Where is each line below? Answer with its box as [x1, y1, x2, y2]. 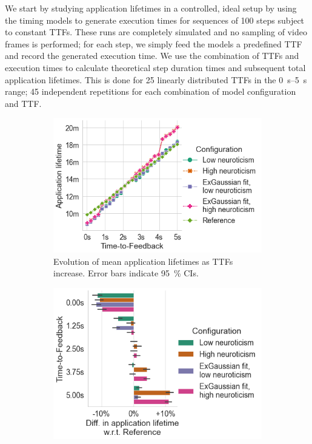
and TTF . [5, 97, 42, 109]
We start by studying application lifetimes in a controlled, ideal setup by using [5, 2, 297, 14]
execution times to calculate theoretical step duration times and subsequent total [5, 61, 306, 73]
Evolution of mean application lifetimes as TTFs [53, 254, 233, 267]
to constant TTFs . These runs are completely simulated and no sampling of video [5, 26, 307, 38]
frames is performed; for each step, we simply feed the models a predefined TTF [5, 37, 302, 50]
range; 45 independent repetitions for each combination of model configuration [5, 85, 296, 98]
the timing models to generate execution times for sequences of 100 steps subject [5, 13, 305, 26]
